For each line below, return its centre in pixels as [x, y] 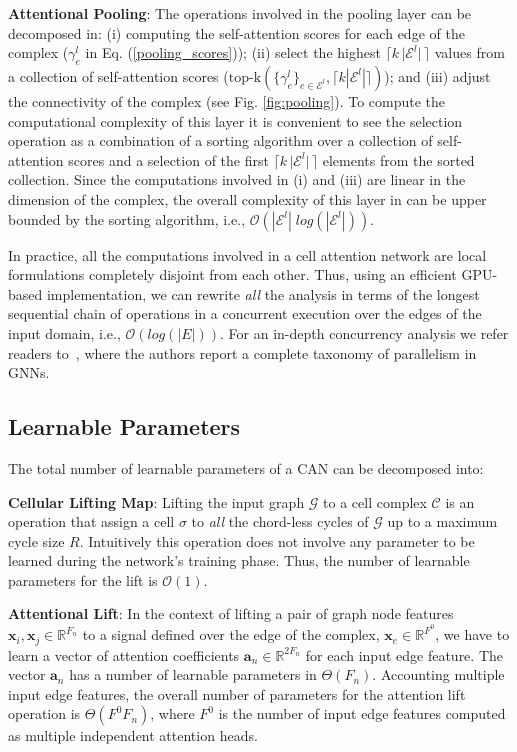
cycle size [36, 540]
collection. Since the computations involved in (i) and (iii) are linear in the [237, 179]
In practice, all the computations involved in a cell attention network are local [247, 254]
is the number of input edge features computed [362, 713]
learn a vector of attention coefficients [124, 654]
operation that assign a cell [91, 521]
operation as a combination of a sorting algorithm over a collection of [220, 140]
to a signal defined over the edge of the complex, [231, 634]
